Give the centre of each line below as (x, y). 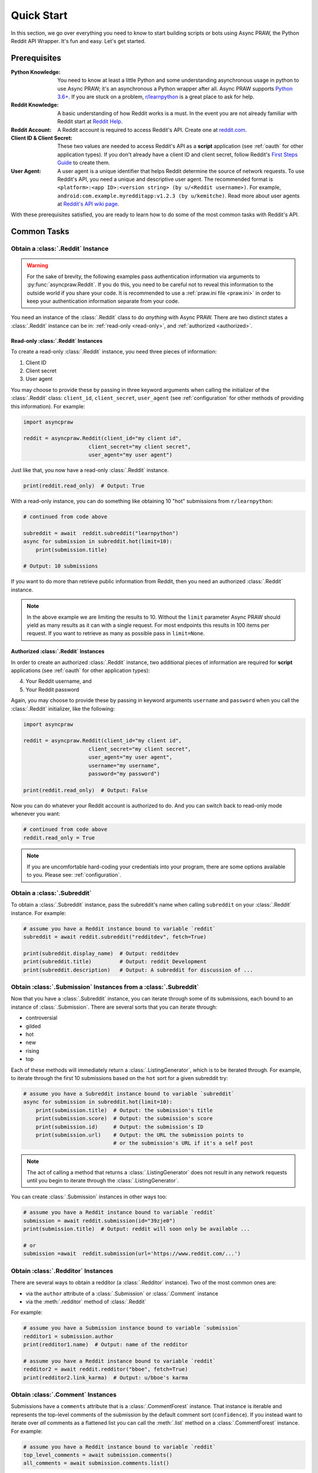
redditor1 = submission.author (69, 1336)
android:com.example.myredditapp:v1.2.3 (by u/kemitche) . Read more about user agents (178, 196)
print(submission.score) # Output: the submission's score (124, 1119)
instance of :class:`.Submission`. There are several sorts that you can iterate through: (114, 1007)
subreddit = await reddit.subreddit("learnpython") (101, 533)
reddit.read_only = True (59, 838)
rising (32, 1051)
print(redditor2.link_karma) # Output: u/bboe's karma (106, 1378)
